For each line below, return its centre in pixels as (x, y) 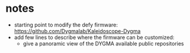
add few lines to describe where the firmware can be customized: (94, 37)
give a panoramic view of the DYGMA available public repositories (103, 44)
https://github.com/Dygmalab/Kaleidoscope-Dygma (77, 31)
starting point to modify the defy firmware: (66, 25)
